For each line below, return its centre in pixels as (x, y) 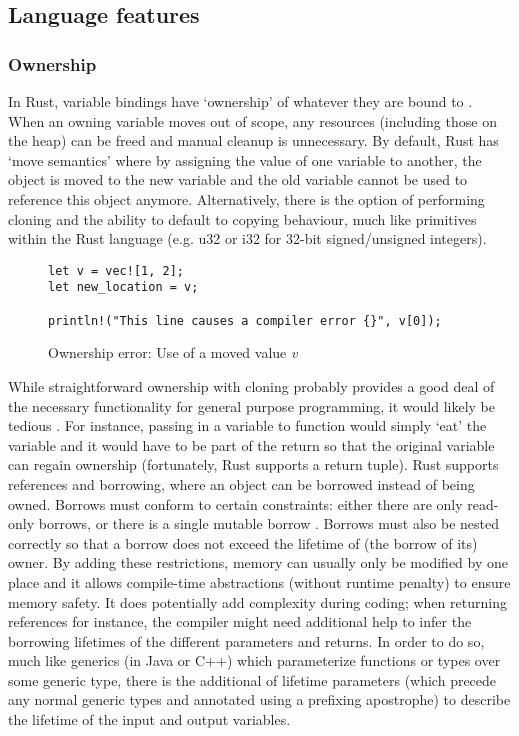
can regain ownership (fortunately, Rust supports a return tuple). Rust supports (253, 464)
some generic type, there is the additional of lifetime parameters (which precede (252, 679)
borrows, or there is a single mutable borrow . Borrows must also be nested (269, 523)
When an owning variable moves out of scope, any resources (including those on (252, 120)
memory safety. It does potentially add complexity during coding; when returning (257, 601)
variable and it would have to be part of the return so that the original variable (251, 444)
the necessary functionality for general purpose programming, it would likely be (252, 405)
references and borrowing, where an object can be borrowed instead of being (241, 483)
